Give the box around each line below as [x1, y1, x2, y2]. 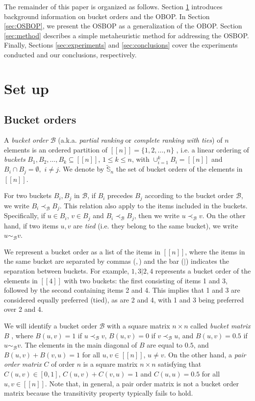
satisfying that [158, 359, 202, 369]
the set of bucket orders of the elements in [116, 164, 243, 174]
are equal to [147, 340, 183, 350]
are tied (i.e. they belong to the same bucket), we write [73, 220, 238, 230]
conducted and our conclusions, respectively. [4, 49, 137, 59]
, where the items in [185, 246, 245, 256]
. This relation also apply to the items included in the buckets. [59, 200, 248, 210]
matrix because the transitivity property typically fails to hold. [4, 388, 193, 398]
